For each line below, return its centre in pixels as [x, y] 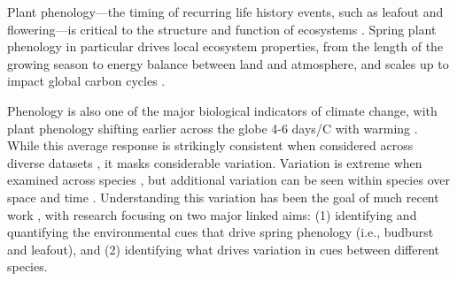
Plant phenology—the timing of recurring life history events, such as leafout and [225, 11]
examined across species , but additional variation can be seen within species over [228, 180]
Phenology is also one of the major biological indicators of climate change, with [222, 110]
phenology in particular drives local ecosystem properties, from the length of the [225, 46]
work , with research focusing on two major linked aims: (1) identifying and [212, 214]
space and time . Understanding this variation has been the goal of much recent [223, 197]
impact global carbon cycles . [86, 81]
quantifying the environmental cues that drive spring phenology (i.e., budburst [221, 232]
